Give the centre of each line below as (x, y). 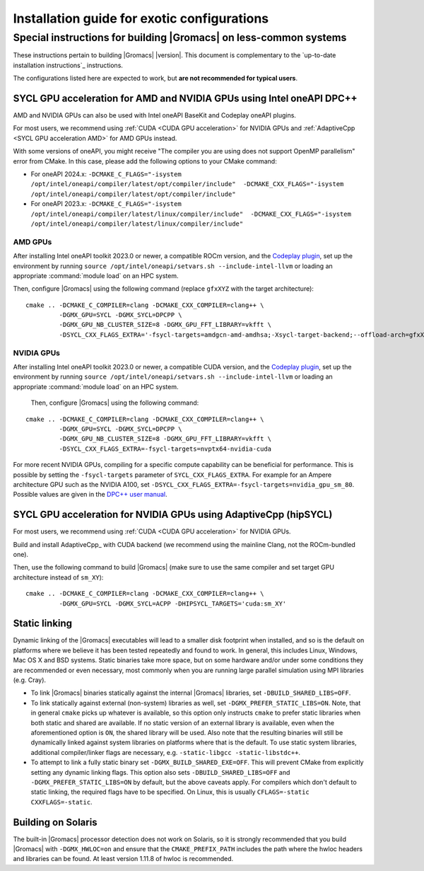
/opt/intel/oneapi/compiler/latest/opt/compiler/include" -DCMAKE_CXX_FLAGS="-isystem (187, 184)
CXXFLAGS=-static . (61, 802)
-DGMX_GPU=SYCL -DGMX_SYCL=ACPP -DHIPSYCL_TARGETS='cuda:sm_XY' (173, 604)
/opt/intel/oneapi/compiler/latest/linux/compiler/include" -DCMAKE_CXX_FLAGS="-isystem (191, 214)
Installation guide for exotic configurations (141, 18)
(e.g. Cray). (29, 680)
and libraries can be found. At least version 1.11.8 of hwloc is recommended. (123, 859)
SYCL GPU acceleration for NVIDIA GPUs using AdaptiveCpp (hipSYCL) (173, 515)
